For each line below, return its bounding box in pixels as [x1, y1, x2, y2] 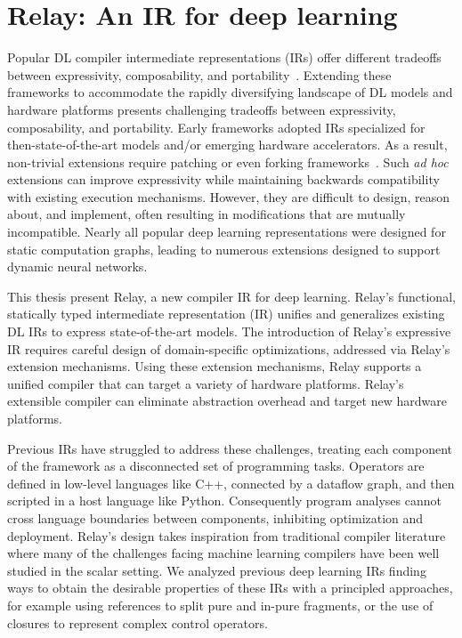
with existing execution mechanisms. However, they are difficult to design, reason [7, 187, 450, 206]
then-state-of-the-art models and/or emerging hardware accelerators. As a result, [7, 135, 448, 154]
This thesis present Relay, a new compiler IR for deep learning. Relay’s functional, [7, 287, 456, 305]
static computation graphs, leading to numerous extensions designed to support [7, 239, 441, 258]
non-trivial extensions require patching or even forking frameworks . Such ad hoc [7, 152, 449, 171]
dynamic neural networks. [7, 257, 148, 276]
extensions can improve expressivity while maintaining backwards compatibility [7, 170, 440, 189]
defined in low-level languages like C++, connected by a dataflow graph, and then [7, 473, 455, 492]
